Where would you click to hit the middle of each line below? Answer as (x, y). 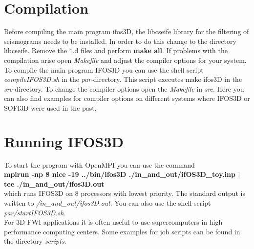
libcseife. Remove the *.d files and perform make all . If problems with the (116, 50)
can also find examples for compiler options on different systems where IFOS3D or (127, 98)
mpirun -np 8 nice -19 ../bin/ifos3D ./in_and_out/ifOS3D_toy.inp (120, 174)
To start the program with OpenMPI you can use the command (99, 164)
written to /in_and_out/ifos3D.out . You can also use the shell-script (107, 202)
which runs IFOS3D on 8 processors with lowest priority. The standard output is (125, 193)
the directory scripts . (35, 241)
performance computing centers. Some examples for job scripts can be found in (122, 231)
